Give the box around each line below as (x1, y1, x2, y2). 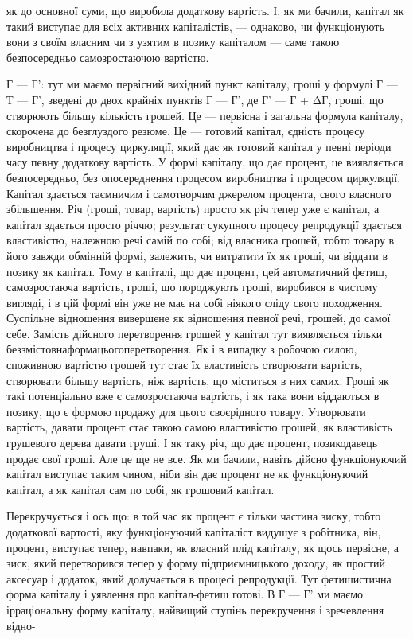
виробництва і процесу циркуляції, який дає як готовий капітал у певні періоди (6, 138, 392, 154)
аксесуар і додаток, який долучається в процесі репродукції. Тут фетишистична (6, 570, 392, 586)
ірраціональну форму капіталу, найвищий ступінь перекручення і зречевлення (6, 601, 384, 618)
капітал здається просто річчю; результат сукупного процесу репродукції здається (6, 216, 402, 232)
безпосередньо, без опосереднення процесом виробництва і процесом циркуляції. (6, 169, 401, 185)
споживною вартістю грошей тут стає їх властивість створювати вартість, (6, 357, 363, 373)
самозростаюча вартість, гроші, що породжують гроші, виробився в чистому (6, 279, 378, 295)
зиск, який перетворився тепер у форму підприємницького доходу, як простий (6, 555, 386, 571)
